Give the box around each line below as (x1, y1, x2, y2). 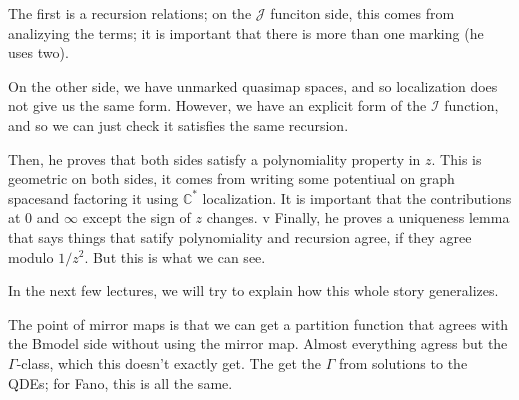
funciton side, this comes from (270, 3, 455, 23)
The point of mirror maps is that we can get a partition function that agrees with (8, 313, 509, 334)
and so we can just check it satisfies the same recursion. (8, 114, 349, 135)
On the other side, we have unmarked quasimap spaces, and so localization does (8, 75, 498, 96)
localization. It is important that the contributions (202, 187, 512, 208)
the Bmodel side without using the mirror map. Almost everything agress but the (8, 333, 508, 354)
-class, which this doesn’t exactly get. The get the (16, 352, 321, 373)
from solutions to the (338, 352, 468, 373)
